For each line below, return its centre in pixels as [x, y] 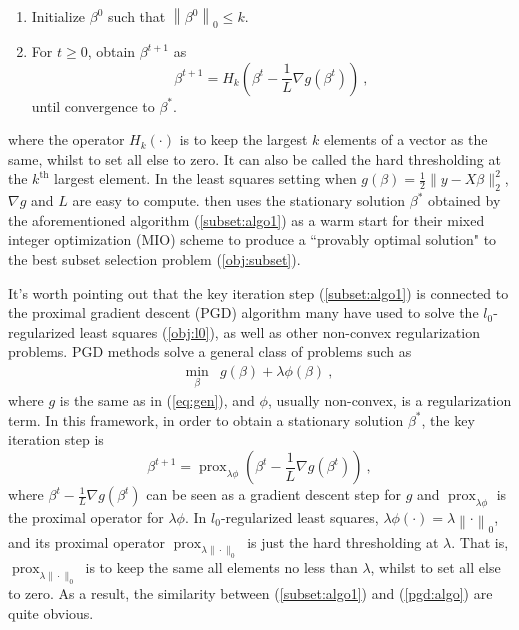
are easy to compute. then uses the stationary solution [239, 200]
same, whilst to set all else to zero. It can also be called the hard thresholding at [254, 158]
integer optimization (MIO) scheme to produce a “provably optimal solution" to [252, 239]
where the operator [66, 139]
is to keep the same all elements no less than [221, 567]
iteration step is [56, 439]
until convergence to [93, 105]
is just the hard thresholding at [343, 541]
